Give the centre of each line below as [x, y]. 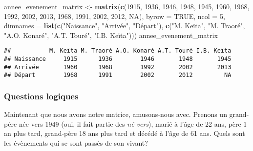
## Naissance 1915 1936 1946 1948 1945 [118, 59]
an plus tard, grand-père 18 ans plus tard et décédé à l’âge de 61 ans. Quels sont [125, 133]
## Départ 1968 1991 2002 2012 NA [118, 75]
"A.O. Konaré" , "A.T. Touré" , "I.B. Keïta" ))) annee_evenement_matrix [111, 35]
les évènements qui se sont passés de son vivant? [76, 143]
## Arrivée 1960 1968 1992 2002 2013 [118, 67]
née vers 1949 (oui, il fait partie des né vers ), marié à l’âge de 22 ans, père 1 [133, 123]
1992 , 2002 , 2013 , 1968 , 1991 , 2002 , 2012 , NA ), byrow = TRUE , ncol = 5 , [115, 16]
